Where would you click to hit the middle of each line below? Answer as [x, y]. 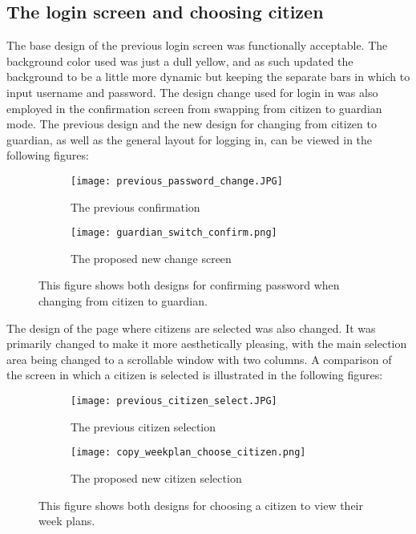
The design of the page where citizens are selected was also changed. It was [191, 328]
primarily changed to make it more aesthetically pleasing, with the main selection [207, 344]
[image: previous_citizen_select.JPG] [174, 401]
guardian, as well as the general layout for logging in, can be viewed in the [190, 139]
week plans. [67, 521]
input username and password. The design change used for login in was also [192, 92]
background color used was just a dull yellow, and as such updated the [180, 61]
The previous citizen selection [143, 426]
